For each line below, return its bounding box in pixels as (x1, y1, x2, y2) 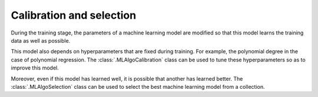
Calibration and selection (11, 9, 137, 22)
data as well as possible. (11, 37, 71, 44)
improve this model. (11, 64, 59, 71)
